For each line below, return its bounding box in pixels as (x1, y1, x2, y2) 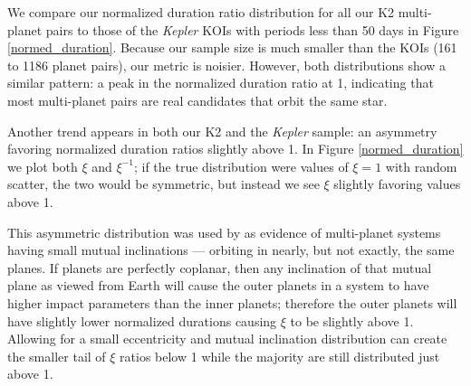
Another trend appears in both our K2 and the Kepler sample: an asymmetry (7, 121, 437, 140)
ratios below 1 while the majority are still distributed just (120, 346, 440, 365)
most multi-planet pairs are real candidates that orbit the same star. (7, 90, 388, 109)
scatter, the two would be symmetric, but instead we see (7, 174, 320, 193)
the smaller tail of (7, 346, 106, 365)
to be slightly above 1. (290, 311, 414, 330)
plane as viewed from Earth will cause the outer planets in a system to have (7, 276, 429, 295)
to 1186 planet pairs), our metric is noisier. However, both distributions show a (7, 55, 447, 74)
